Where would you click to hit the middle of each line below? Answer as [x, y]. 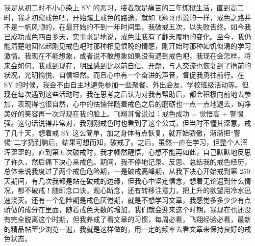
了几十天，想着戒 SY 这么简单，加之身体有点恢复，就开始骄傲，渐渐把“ [119, 132]
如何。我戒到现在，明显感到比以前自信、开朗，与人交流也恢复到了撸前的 [134, 65]
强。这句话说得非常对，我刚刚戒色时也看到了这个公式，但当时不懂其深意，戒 [127, 123]
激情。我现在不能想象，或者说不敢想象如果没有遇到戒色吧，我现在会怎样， [124, 55]
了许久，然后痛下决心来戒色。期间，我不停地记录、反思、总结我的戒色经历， [127, 161]
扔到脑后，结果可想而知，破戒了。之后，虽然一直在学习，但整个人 [134, 142]
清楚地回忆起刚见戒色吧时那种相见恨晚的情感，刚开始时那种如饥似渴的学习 [131, 46]
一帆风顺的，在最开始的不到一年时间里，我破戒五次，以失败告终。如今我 [134, 27]
